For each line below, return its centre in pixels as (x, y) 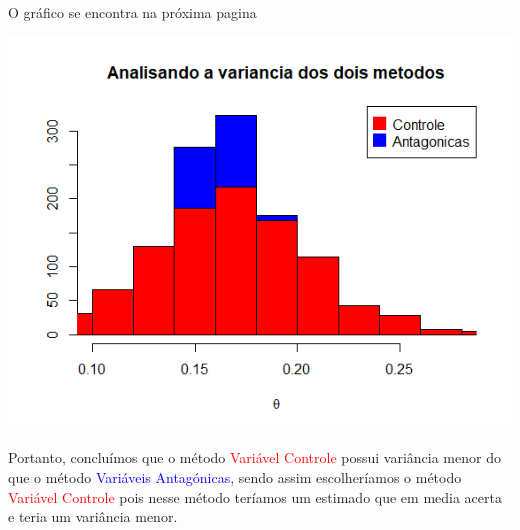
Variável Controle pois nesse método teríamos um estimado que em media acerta (255, 496)
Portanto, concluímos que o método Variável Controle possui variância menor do (254, 457)
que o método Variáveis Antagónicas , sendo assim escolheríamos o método (235, 477)
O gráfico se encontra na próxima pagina (132, 12)
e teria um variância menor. (93, 516)
